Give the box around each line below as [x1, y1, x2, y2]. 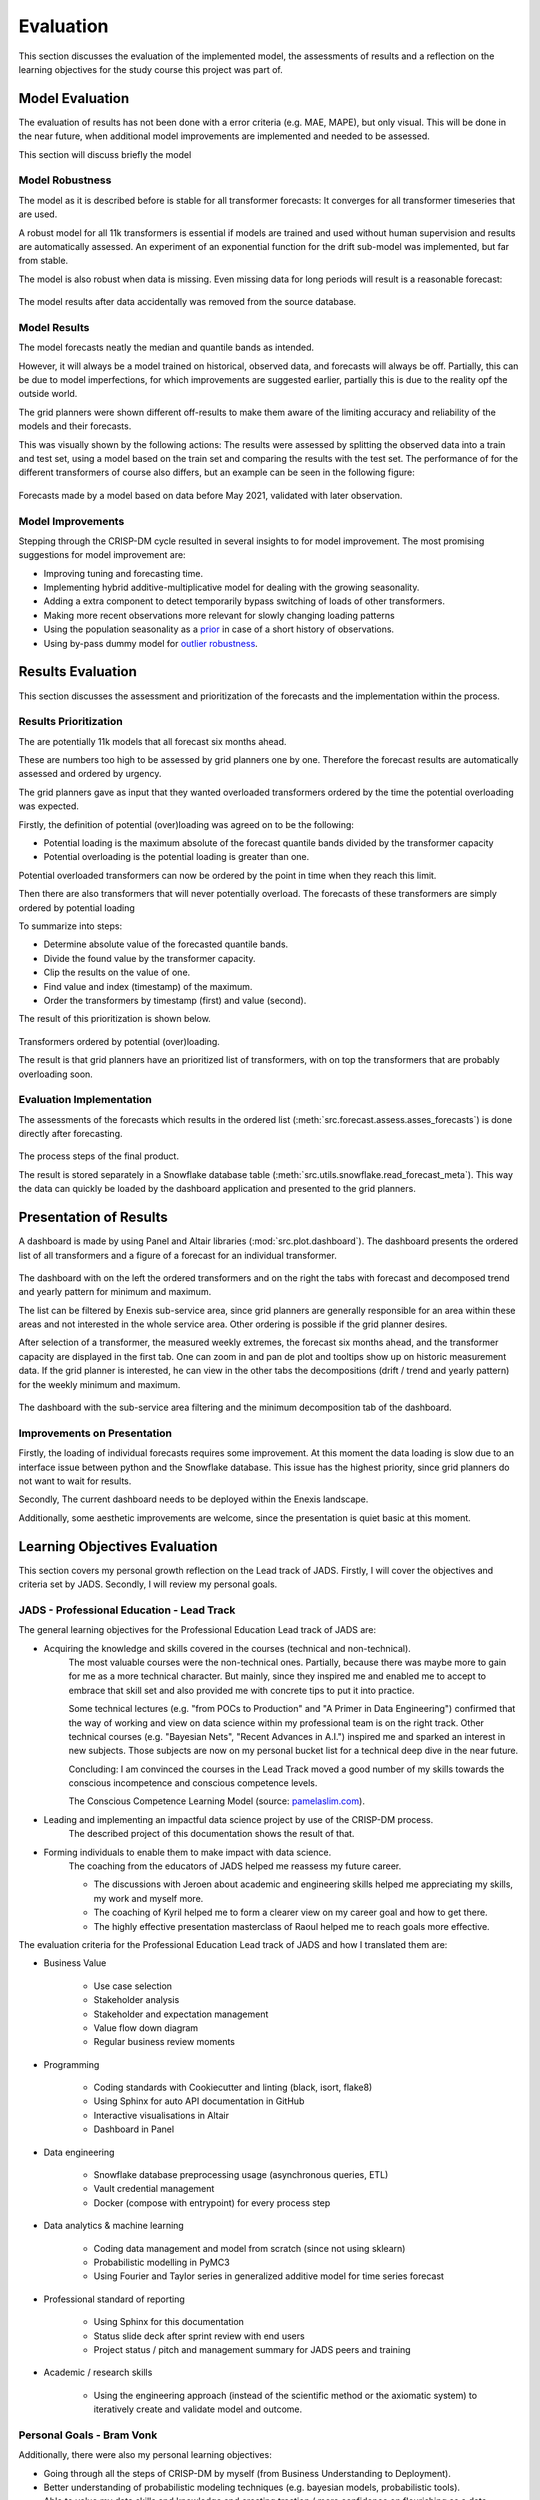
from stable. [18, 255, 69, 267]
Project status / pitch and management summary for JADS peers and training [93, 2343, 411, 2355]
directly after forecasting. [18, 1128, 123, 1140]
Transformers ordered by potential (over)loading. [18, 1035, 220, 1047]
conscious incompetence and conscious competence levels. [68, 1777, 318, 1789]
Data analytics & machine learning [43, 2220, 184, 2232]
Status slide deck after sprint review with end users [93, 2330, 305, 2342]
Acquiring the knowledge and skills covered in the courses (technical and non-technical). [43, 1642, 412, 1654]
